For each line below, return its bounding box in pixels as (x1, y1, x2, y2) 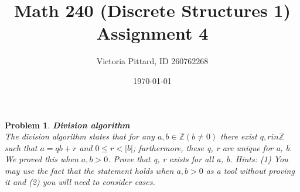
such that (5, 141, 37, 153)
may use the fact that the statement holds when (5, 164, 174, 176)
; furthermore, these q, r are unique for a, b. (132, 141, 292, 153)
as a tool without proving (206, 164, 295, 176)
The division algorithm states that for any (5, 130, 155, 142)
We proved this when (5, 153, 79, 165)
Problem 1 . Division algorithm (5, 118, 130, 131)
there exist (220, 130, 257, 142)
